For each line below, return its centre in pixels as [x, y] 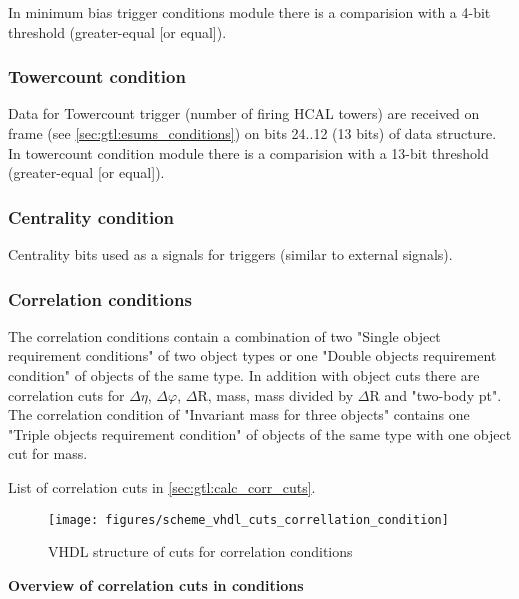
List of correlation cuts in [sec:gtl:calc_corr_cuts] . [162, 486]
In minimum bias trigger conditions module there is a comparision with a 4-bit [249, 12]
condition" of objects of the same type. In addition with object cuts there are [244, 375]
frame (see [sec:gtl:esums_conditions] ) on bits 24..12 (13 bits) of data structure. [252, 133]
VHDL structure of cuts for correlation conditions [200, 551]
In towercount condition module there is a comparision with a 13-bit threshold [248, 152]
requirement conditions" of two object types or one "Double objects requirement [252, 355]
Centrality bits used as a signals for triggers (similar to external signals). [230, 254]
